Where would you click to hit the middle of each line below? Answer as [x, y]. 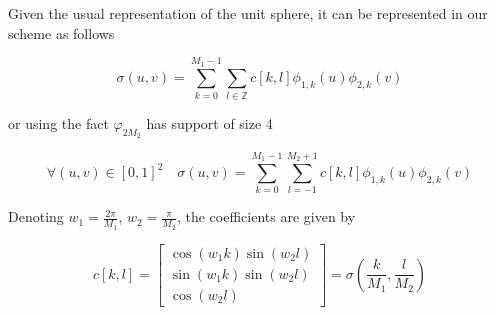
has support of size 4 [209, 122]
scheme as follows [61, 32]
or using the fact [58, 122]
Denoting [36, 216]
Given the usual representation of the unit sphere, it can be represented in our [248, 13]
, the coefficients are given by [266, 216]
